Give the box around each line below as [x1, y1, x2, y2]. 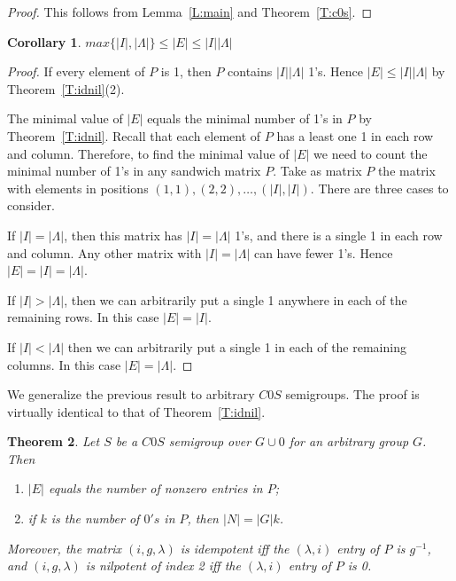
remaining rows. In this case [7, 308, 159, 326]
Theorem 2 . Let [7, 432, 100, 451]
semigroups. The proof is [285, 385, 420, 404]
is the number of [50, 509, 140, 528]
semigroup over [168, 432, 251, 451]
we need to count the [313, 144, 428, 162]
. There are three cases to [310, 178, 449, 197]
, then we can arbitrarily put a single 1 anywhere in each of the [64, 290, 407, 309]
